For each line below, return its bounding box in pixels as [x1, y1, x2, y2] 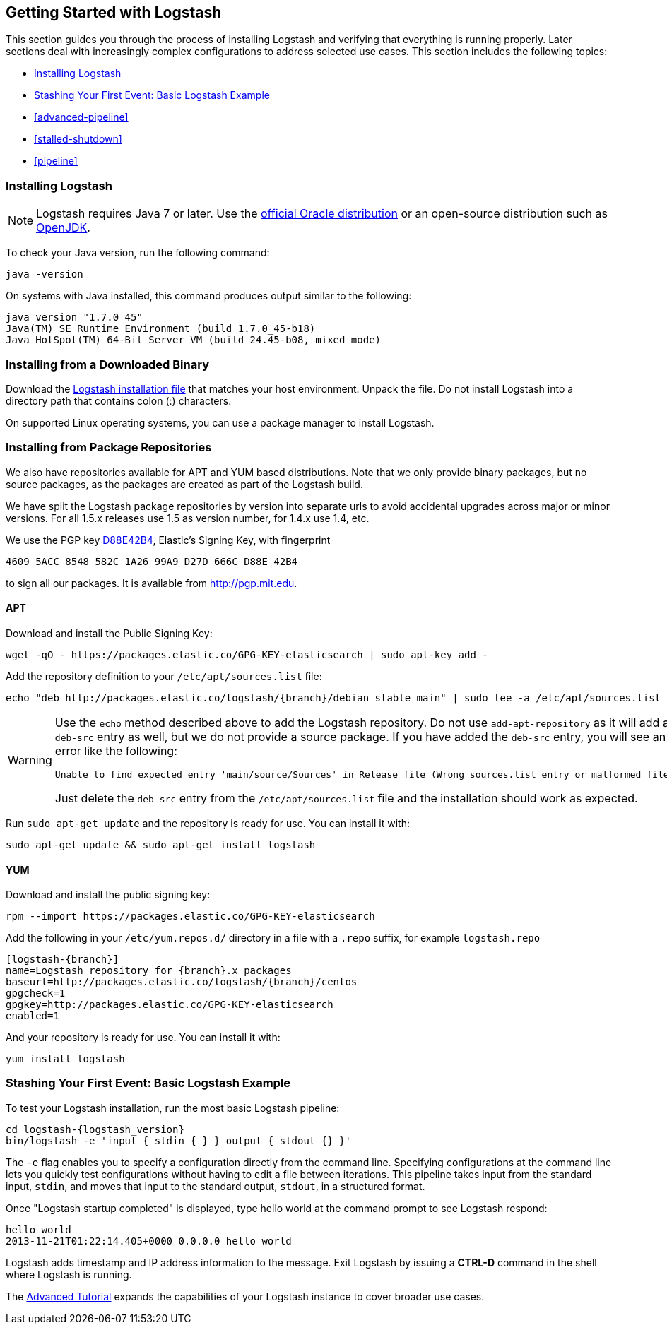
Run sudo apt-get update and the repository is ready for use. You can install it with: [6, 817, 410, 829]
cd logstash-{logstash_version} [6, 1123, 184, 1135]
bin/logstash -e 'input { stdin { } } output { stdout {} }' [6, 1134, 351, 1146]
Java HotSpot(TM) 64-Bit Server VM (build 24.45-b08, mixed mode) [6, 334, 382, 346]
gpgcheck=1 [6, 987, 66, 999]
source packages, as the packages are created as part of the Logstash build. [6, 477, 363, 490]
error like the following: [54, 743, 177, 758]
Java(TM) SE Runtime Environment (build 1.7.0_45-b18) [6, 323, 316, 335]
